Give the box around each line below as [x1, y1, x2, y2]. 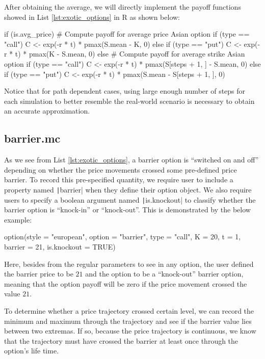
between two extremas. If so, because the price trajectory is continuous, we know [4, 325, 256, 336]
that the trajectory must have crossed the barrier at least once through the [4, 335, 238, 346]
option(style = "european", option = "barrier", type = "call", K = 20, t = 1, [4, 231, 241, 242]
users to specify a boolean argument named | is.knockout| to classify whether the [4, 194, 256, 205]
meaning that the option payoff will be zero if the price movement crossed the [4, 278, 247, 289]
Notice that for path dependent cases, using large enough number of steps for [4, 86, 246, 96]
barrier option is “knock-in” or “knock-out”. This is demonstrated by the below [4, 204, 251, 215]
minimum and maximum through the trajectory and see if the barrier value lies [4, 315, 252, 326]
